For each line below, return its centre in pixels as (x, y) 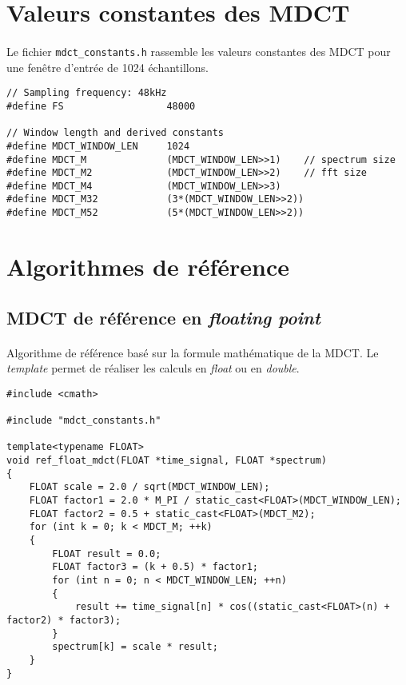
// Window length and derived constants (115, 133)
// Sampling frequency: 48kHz (87, 93)
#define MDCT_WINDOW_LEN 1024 (98, 146)
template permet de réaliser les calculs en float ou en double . (153, 368)
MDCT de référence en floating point (163, 317)
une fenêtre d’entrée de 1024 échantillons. (107, 67)
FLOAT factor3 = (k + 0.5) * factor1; (155, 567)
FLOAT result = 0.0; (107, 554)
